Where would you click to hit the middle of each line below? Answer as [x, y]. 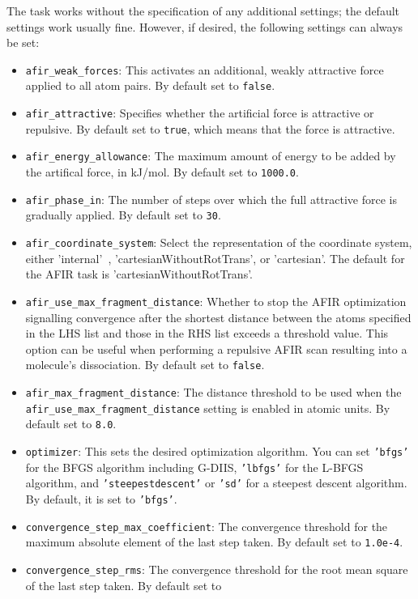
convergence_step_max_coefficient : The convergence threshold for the [207, 526]
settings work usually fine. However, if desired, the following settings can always [205, 26]
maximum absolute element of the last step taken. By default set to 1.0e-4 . [214, 542]
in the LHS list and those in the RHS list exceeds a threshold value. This [207, 333]
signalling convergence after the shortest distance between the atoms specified [218, 317]
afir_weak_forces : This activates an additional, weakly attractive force [205, 69]
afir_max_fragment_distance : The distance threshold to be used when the [213, 391]
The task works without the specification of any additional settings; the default [203, 11]
